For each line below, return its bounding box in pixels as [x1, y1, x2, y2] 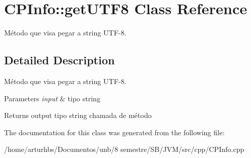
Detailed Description [4, 52, 115, 68]
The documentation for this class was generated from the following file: [4, 127, 225, 137]
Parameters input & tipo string [4, 93, 100, 103]
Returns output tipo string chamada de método [4, 110, 152, 121]
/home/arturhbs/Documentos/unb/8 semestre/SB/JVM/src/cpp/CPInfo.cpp [4, 144, 244, 154]
